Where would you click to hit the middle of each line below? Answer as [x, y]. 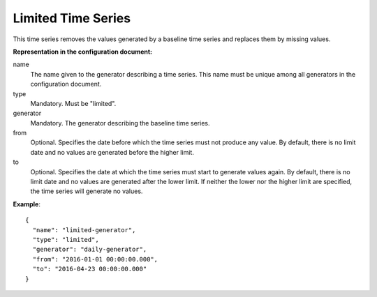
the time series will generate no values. [87, 191]
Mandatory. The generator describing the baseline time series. [120, 123]
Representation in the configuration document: [83, 52]
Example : [27, 204]
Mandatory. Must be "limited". [73, 103]
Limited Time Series [72, 18]
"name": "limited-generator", [84, 230]
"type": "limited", [66, 239]
